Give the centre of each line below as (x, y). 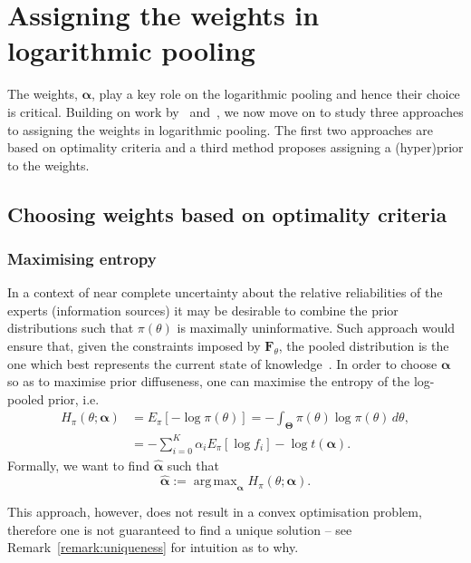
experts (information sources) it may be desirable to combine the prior (203, 310)
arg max (215, 482)
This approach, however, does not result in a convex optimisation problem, (215, 512)
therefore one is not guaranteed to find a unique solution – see (180, 529)
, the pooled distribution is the (364, 346)
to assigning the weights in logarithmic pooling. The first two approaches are (220, 129)
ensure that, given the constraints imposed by (134, 346)
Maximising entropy (82, 258)
